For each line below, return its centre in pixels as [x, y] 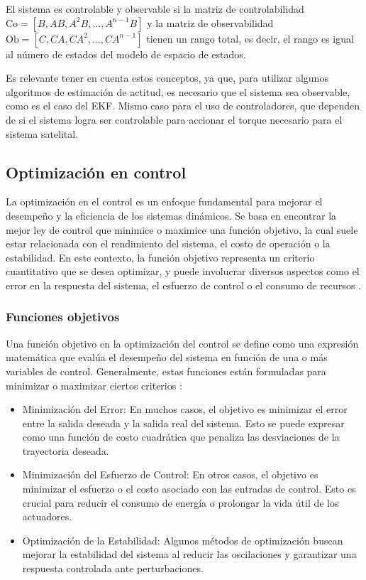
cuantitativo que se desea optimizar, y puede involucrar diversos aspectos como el [183, 271]
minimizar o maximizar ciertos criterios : [94, 385]
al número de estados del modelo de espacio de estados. [126, 54]
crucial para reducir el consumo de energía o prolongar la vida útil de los [181, 502]
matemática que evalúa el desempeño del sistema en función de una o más [167, 357]
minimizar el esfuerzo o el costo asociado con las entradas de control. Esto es [189, 489]
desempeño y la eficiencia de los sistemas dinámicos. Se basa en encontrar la [171, 215]
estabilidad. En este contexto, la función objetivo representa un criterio [160, 257]
